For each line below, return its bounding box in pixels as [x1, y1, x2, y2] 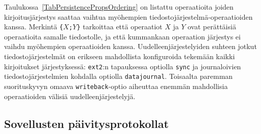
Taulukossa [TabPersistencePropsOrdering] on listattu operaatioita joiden [4, 2, 234, 12]
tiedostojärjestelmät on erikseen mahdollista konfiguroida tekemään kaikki [4, 51, 235, 62]
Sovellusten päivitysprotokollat [4, 115, 169, 131]
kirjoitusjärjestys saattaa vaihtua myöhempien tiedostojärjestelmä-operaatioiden [4, 11, 253, 22]
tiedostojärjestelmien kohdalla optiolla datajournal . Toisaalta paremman [4, 71, 233, 81]
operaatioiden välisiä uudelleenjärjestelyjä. [4, 91, 136, 101]
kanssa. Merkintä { [4, 21, 63, 32]
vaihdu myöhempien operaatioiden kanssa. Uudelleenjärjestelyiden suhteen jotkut [4, 41, 257, 52]
